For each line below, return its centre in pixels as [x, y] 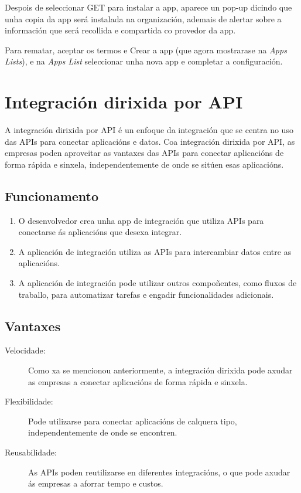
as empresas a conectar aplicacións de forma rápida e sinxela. [138, 381]
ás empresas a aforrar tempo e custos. [96, 483]
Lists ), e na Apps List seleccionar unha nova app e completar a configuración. [144, 61]
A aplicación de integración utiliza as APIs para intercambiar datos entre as [155, 251]
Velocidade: [25, 350]
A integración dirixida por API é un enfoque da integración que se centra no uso [149, 130]
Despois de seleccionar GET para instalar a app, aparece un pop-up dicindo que [148, 7]
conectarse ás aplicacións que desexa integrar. [100, 232]
